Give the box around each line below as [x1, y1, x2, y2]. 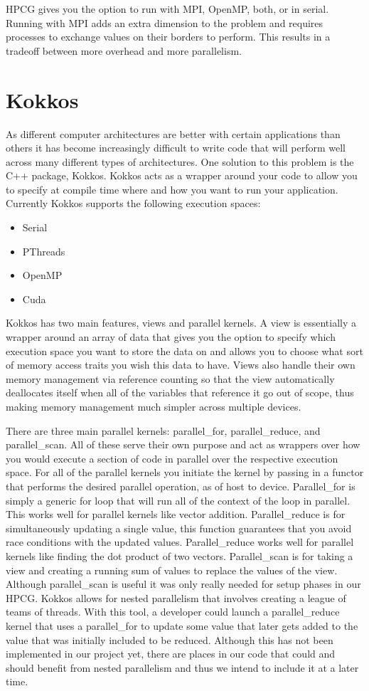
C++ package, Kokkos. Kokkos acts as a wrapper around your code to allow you [6, 168, 358, 183]
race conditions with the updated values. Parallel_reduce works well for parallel [6, 534, 354, 549]
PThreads [22, 243, 65, 258]
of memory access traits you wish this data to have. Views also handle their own [6, 357, 355, 372]
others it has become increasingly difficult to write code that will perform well [6, 140, 346, 155]
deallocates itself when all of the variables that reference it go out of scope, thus [6, 385, 354, 400]
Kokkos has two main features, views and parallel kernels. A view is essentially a [6, 315, 357, 330]
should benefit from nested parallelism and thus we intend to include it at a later [6, 660, 359, 675]
